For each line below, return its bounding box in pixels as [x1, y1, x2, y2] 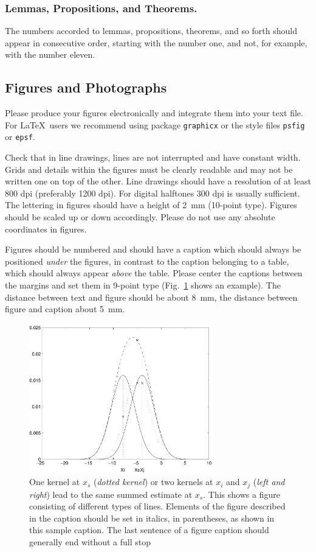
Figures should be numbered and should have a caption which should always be [5, 243, 301, 256]
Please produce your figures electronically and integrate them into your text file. [5, 107, 303, 119]
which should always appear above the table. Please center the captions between [5, 267, 303, 279]
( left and [253, 475, 285, 488]
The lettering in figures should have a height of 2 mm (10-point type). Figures [5, 198, 297, 211]
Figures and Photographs [5, 78, 167, 97]
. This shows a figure [203, 487, 280, 500]
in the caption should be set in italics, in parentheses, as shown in [29, 511, 275, 524]
